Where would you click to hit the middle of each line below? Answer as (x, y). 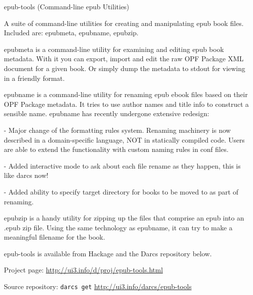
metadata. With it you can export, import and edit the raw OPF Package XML (124, 59)
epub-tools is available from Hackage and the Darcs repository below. (108, 253)
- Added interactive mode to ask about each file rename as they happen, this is (122, 165)
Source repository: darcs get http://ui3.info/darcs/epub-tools (98, 286)
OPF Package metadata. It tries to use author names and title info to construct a (126, 104)
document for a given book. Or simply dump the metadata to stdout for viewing (125, 68)
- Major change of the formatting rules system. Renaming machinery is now (117, 130)
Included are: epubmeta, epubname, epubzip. (71, 33)
